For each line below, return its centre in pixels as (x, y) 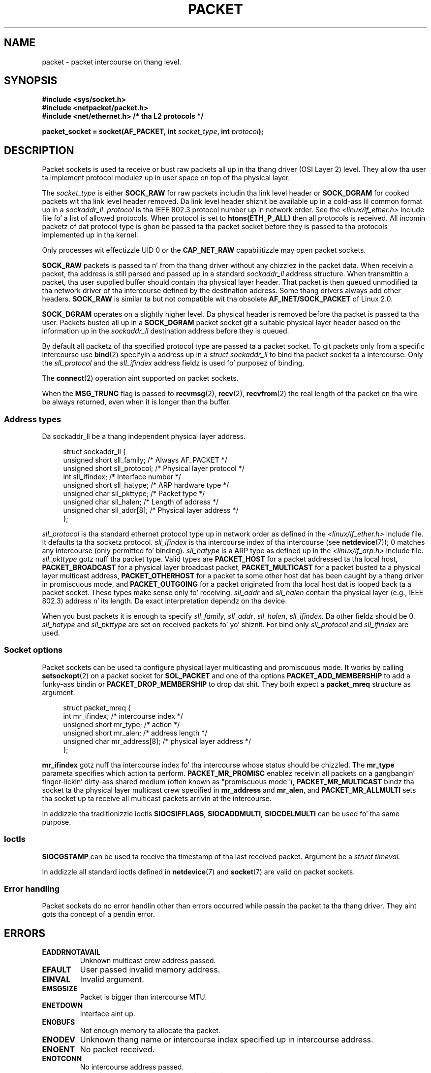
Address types (33, 419)
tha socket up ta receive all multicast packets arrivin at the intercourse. (157, 798)
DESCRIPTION (39, 150)
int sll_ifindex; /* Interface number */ (122, 477)
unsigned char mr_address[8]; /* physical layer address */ (157, 741)
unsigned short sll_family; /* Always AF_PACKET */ (145, 460)
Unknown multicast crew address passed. (148, 961)
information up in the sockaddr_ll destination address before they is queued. (166, 331)
